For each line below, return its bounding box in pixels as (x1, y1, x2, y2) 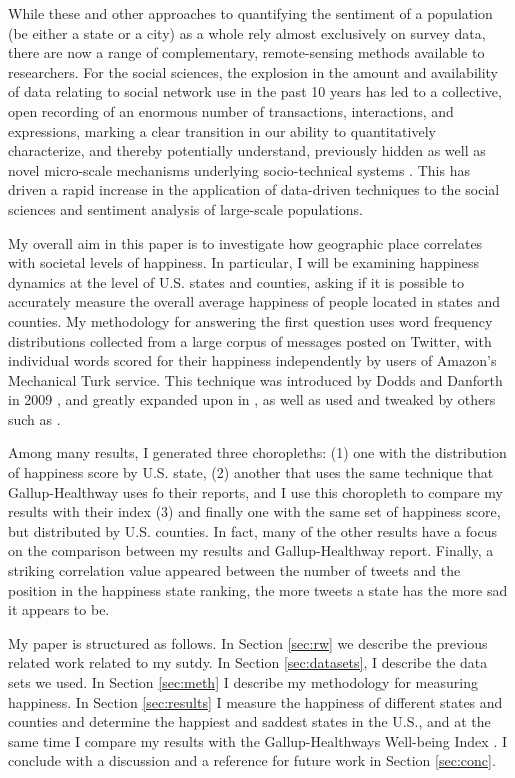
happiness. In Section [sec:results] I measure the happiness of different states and (8, 691, 503, 712)
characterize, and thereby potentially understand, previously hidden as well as (8, 140, 486, 161)
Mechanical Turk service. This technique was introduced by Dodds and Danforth (8, 369, 503, 390)
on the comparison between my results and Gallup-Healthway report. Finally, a (8, 540, 494, 561)
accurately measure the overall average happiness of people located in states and (8, 291, 501, 312)
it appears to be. (8, 599, 110, 620)
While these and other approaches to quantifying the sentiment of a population (8, 3, 493, 23)
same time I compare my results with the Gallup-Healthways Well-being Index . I (8, 730, 507, 751)
